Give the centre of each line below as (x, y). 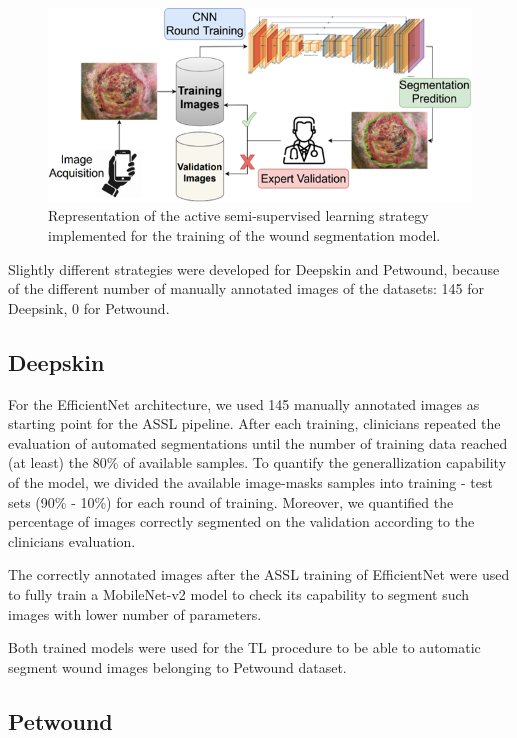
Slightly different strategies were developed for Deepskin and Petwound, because (254, 268)
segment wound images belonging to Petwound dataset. (177, 666)
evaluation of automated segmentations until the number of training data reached (258, 442)
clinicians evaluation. (72, 540)
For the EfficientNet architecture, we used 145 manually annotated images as (244, 403)
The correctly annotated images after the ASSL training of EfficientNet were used (259, 574)
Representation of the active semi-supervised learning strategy (238, 215)
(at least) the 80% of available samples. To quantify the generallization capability (257, 462)
